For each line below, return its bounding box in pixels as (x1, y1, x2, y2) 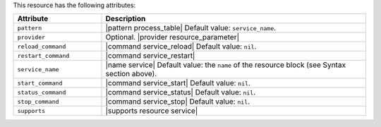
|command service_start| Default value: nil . (105, 78, 250, 88)
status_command (17, 88, 66, 96)
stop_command (17, 97, 59, 105)
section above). (105, 69, 157, 79)
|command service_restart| (105, 51, 195, 61)
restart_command (17, 52, 70, 59)
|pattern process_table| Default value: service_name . (105, 23, 277, 33)
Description (105, 14, 146, 24)
